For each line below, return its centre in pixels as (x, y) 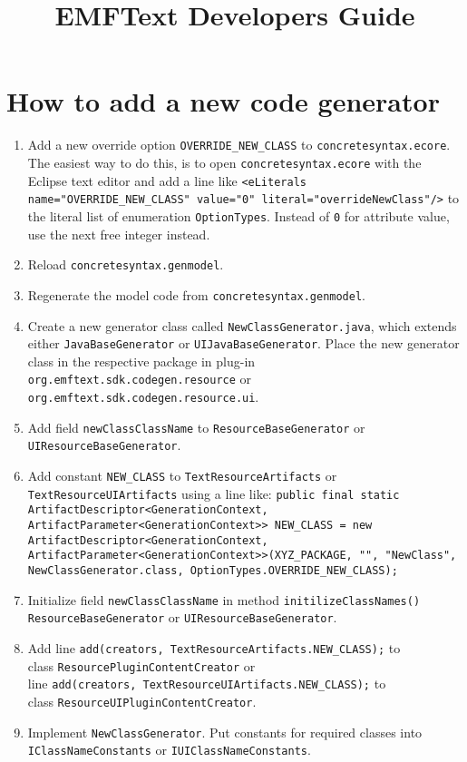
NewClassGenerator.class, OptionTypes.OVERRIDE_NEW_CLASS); (213, 570)
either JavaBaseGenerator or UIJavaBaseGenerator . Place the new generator (243, 343)
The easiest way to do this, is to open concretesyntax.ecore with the (224, 162)
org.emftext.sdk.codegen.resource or (140, 379)
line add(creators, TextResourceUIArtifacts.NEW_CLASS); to (207, 684)
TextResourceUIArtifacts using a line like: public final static (214, 493)
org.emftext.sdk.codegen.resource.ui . (143, 397)
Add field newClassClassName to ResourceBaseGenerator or (196, 427)
